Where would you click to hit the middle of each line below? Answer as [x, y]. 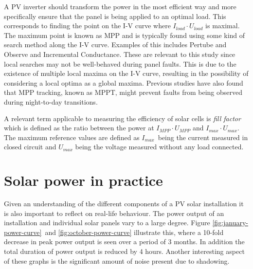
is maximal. [223, 26]
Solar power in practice [83, 180]
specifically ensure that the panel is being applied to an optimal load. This [115, 16]
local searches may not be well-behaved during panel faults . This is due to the [120, 63]
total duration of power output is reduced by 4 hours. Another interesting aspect [124, 251]
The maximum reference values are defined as [72, 137]
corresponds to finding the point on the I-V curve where [87, 26]
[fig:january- [230, 223]
